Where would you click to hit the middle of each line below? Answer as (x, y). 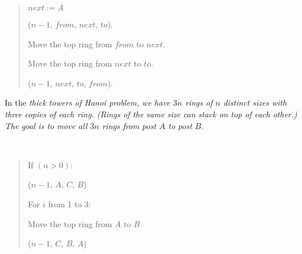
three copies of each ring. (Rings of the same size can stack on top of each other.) (151, 114)
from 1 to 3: (70, 203)
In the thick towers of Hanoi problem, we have (87, 102)
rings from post (129, 125)
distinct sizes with (255, 102)
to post (180, 125)
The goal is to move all (46, 125)
